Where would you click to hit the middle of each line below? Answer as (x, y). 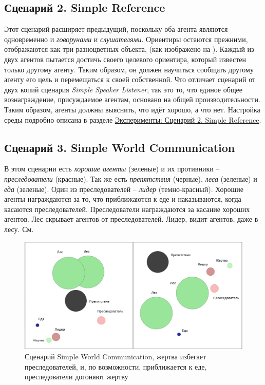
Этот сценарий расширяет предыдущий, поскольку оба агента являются (116, 29)
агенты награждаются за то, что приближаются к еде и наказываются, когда (123, 199)
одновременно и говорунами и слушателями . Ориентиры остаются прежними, (126, 39)
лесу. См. (19, 229)
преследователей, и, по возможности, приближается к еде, (116, 366)
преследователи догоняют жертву (77, 377)
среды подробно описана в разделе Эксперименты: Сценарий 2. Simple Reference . (133, 119)
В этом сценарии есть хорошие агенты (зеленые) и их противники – (112, 169)
